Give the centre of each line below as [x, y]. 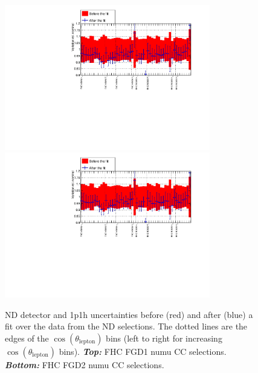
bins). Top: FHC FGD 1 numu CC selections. [143, 351]
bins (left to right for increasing [164, 338]
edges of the [27, 338]
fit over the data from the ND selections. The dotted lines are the [126, 326]
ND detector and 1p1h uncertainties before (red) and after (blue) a [129, 314]
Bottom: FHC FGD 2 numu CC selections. [85, 364]
